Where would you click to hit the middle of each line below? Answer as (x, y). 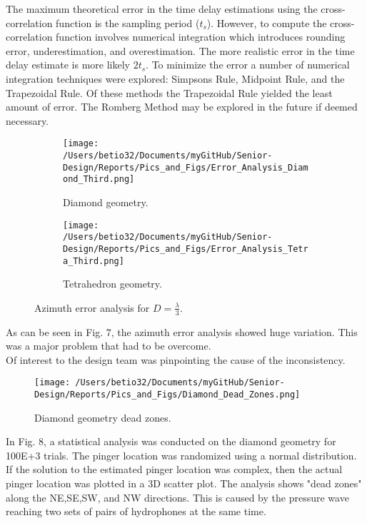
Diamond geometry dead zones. (103, 417)
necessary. (27, 120)
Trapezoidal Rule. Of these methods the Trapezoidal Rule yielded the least (169, 92)
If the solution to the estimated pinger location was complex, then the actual (174, 469)
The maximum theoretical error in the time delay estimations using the (162, 9)
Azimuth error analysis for (92, 307)
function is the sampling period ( (128, 22)
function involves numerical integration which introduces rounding (201, 37)
